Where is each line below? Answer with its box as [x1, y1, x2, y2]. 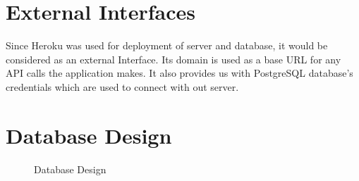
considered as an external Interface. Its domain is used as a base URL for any [6, 51, 341, 66]
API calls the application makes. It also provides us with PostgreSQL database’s [6, 65, 353, 80]
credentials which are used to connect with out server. [6, 79, 239, 94]
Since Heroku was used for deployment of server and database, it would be [6, 38, 328, 53]
